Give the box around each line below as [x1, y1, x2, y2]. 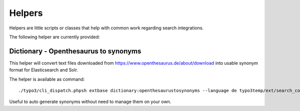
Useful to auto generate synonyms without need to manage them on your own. [9, 99, 171, 105]
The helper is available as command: [9, 76, 85, 82]
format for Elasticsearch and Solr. [9, 67, 78, 73]
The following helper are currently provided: [9, 34, 100, 40]
